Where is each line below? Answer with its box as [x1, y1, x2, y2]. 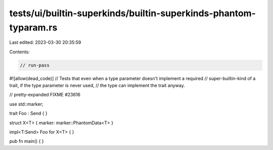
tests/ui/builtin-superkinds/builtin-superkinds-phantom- [9, 8, 256, 19]
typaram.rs [9, 22, 58, 33]
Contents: [9, 49, 30, 55]
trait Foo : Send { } [9, 110, 48, 117]
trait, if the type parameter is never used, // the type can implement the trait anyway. [9, 83, 186, 89]
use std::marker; [9, 101, 43, 107]
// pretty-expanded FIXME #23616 [9, 92, 81, 98]
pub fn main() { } [9, 138, 44, 144]
